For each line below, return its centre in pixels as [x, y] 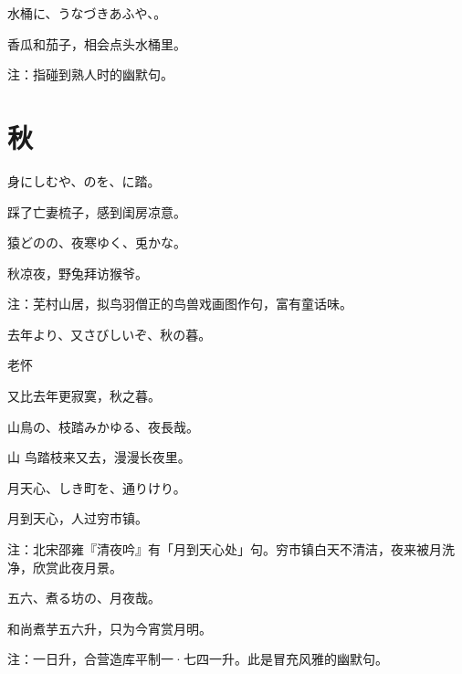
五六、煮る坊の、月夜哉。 [84, 598]
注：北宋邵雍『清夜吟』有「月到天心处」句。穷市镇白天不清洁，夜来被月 [225, 549]
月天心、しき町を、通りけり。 [97, 487]
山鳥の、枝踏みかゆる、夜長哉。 [103, 426]
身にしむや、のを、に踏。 [84, 180]
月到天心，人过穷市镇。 [78, 518]
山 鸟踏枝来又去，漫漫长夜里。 [99, 457]
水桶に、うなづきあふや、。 [87, 13]
